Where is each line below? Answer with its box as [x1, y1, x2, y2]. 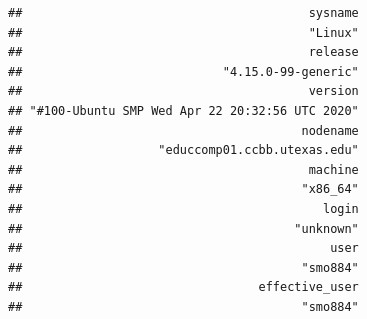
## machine [8, 162, 359, 177]
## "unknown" [8, 221, 359, 236]
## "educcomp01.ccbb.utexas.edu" [8, 143, 359, 158]
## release [8, 45, 359, 60]
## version [8, 84, 359, 99]
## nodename [8, 123, 359, 138]
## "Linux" [8, 25, 359, 40]
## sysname [8, 6, 359, 20]
